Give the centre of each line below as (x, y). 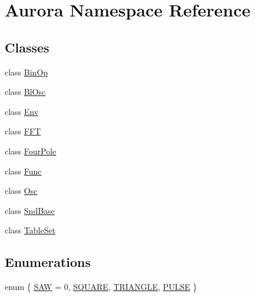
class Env (22, 111)
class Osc (21, 191)
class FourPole (31, 151)
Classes (27, 47)
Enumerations (48, 262)
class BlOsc (25, 92)
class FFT (23, 131)
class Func (23, 171)
